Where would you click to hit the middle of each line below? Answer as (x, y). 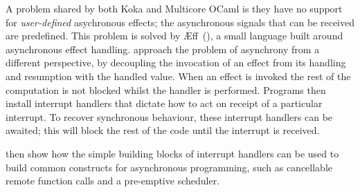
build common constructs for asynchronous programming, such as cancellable (169, 167)
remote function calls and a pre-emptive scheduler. (113, 181)
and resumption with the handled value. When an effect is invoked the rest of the (178, 76)
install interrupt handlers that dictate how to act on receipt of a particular (164, 103)
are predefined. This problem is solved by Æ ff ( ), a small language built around (174, 36)
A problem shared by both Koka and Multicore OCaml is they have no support (174, 8)
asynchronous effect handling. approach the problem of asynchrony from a (163, 49)
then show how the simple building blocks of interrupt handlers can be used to (172, 153)
